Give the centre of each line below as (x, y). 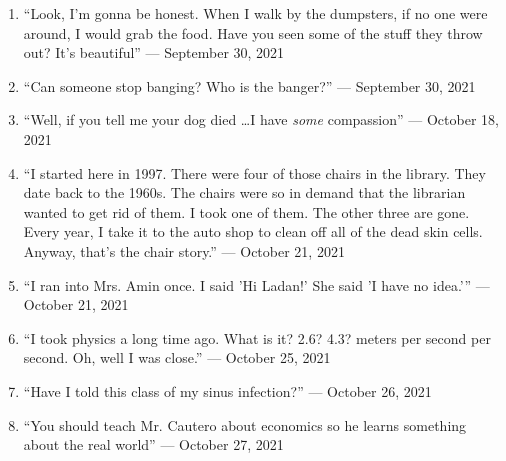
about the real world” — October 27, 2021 (153, 444)
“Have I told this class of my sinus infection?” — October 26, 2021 (227, 390)
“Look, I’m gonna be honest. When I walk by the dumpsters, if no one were (255, 13)
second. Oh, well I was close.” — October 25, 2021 (177, 357)
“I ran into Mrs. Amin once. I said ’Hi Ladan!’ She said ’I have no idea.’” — (256, 284)
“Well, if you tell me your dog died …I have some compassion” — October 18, (261, 119)
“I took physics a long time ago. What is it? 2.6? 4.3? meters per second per (257, 337)
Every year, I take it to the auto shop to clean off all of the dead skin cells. (253, 231)
